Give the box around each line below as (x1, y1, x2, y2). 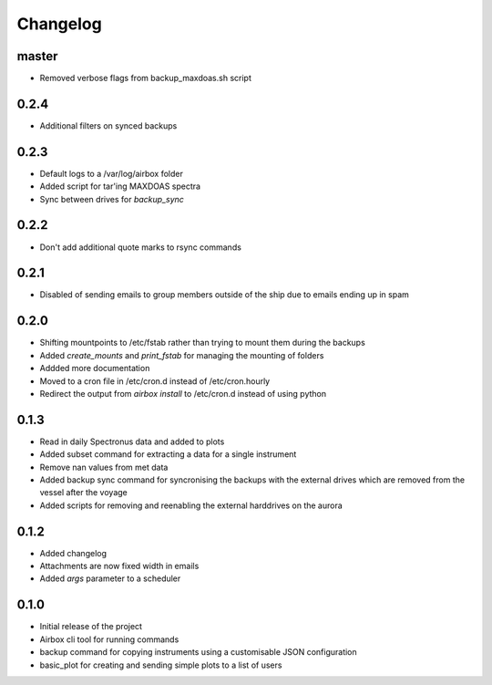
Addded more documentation (39, 363, 150, 374)
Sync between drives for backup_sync (39, 193, 184, 204)
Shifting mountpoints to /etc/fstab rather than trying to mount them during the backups (39, 337, 366, 348)
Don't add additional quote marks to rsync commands (39, 242, 241, 253)
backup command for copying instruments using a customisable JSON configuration (39, 647, 357, 658)
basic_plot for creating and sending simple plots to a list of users (39, 659, 282, 670)
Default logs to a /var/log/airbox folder (39, 168, 184, 179)
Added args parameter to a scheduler (39, 573, 181, 584)
